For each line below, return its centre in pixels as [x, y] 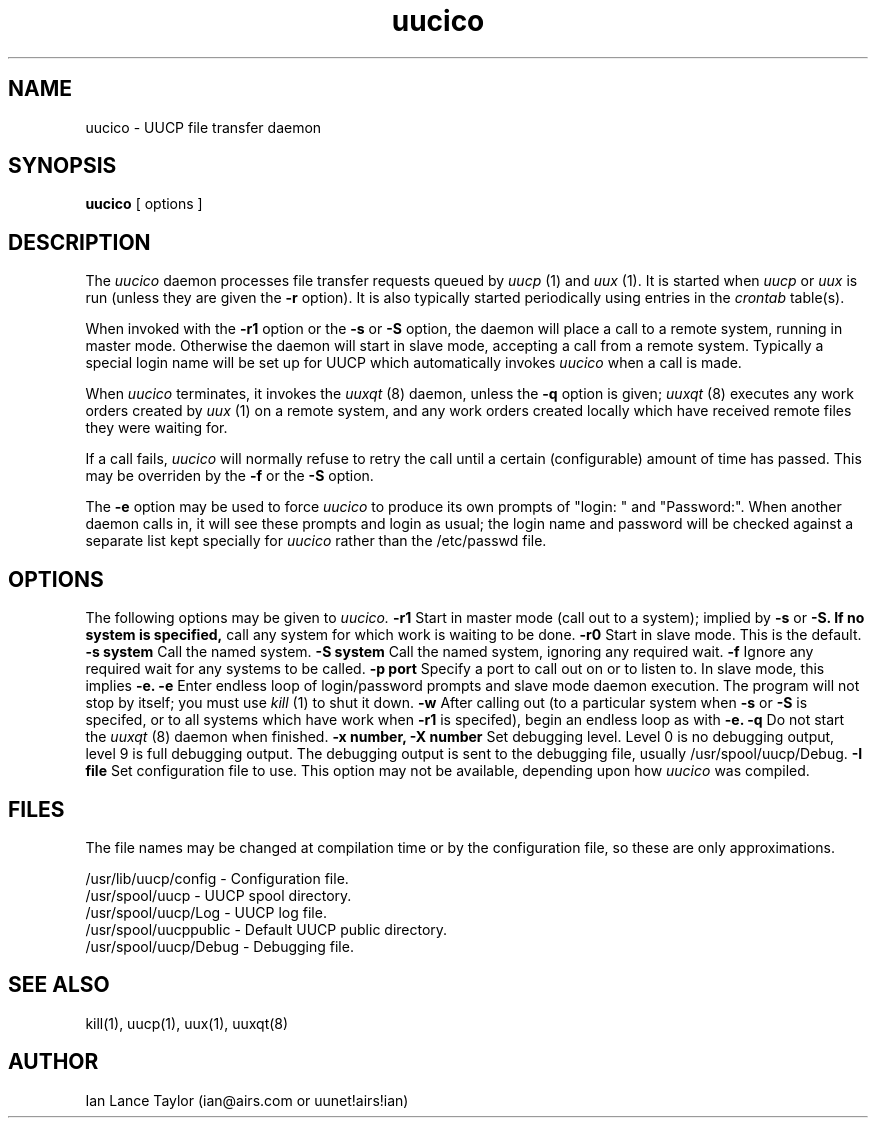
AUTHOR [53, 1062]
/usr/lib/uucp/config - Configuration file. [217, 878]
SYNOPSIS [62, 166]
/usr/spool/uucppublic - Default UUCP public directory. [266, 929]
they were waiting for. [156, 428]
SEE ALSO [59, 985]
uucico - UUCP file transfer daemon [203, 127]
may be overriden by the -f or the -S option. [229, 476]
